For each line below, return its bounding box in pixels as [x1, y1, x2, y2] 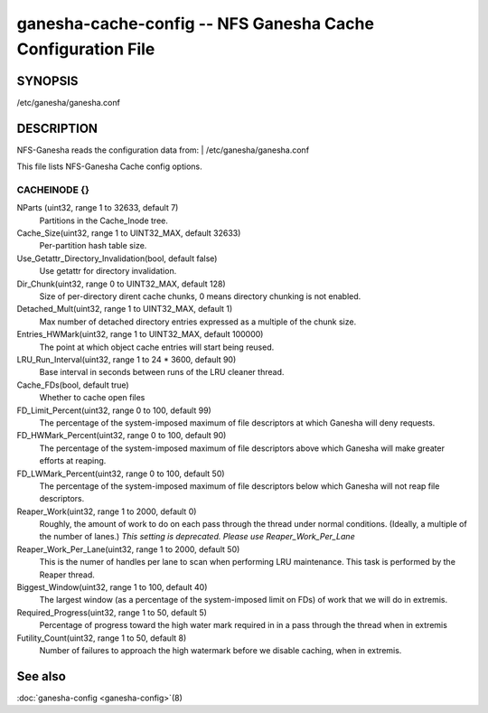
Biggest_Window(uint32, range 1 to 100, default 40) [16, 582, 208, 593]
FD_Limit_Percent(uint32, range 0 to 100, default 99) [16, 405, 211, 416]
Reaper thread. [39, 569, 95, 580]
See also [16, 669, 67, 684]
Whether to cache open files [39, 392, 145, 403]
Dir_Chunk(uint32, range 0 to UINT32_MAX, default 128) [16, 278, 226, 289]
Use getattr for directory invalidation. [39, 266, 177, 277]
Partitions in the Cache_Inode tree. [39, 215, 169, 226]
